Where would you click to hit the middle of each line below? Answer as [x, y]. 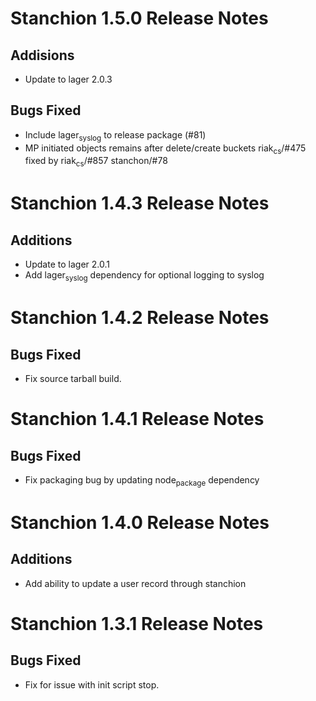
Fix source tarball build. [73, 378]
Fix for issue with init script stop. [92, 684]
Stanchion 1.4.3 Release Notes [140, 203]
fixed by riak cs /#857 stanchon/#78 [96, 162]
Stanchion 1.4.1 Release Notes [137, 419]
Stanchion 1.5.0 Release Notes [139, 18]
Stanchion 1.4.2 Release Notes [140, 318]
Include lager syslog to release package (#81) [115, 135]
